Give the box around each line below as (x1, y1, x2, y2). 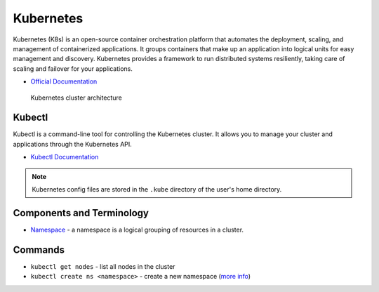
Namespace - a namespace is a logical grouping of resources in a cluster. (30, 225, 244, 234)
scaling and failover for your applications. (13, 64, 133, 73)
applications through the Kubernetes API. (13, 140, 133, 148)
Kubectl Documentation (30, 153, 99, 161)
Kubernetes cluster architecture (30, 93, 122, 102)
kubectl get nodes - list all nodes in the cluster (30, 262, 175, 270)
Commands (13, 244, 65, 255)
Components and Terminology (13, 207, 149, 219)
